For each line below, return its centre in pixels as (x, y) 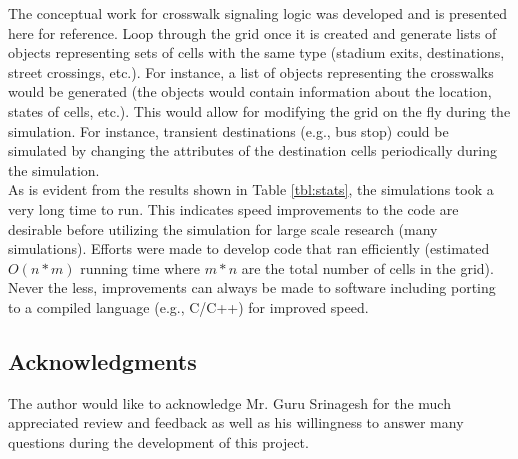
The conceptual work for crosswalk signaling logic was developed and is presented (258, 13)
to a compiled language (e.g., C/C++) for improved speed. (188, 306)
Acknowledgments (102, 360)
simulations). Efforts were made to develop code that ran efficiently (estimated (249, 248)
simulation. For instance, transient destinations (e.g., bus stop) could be (228, 130)
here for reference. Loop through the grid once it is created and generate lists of (252, 32)
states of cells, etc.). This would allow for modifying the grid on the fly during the (259, 110)
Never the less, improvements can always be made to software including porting (252, 287)
